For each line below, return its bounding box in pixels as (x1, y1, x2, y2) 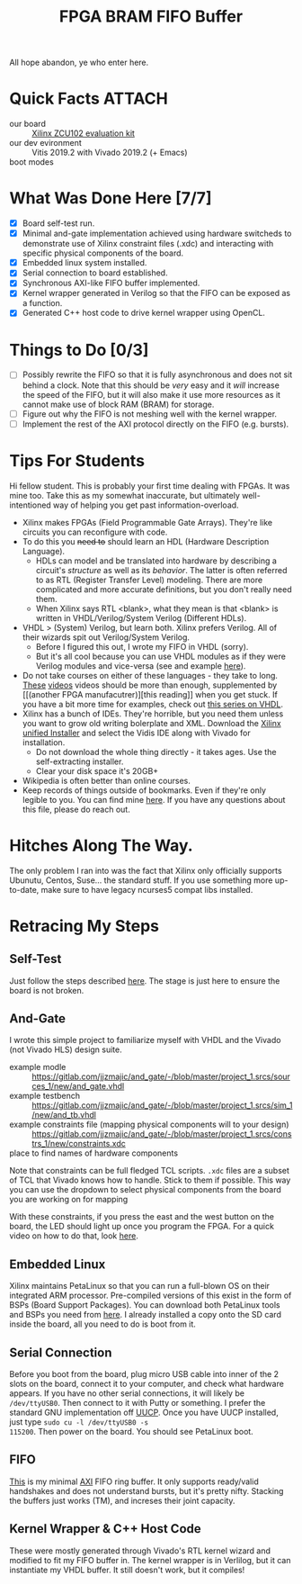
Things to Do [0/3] (9, 339, 149, 360)
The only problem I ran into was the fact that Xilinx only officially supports (9, 865, 282, 876)
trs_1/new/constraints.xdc (31, 1138, 126, 1149)
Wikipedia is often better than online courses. (22, 775, 191, 786)
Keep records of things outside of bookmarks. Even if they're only (22, 785, 267, 796)
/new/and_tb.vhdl (31, 1110, 97, 1120)
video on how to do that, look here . (9, 1230, 139, 1241)
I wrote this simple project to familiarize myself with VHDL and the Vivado (9, 1035, 281, 1046)
